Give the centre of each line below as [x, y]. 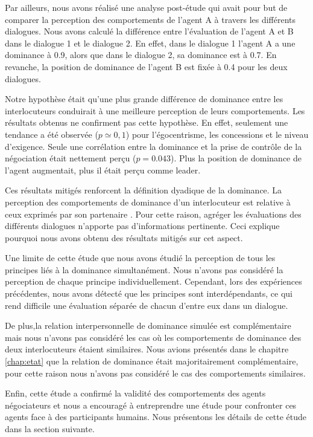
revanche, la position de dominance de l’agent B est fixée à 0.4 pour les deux [146, 66]
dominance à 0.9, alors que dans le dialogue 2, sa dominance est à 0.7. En [141, 55]
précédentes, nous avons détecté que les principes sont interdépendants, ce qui [149, 293]
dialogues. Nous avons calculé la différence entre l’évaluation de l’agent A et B [149, 31]
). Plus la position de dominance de [236, 158]
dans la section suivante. [50, 429]
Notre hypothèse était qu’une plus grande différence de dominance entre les [144, 99]
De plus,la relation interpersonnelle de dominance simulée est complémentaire [148, 325]
